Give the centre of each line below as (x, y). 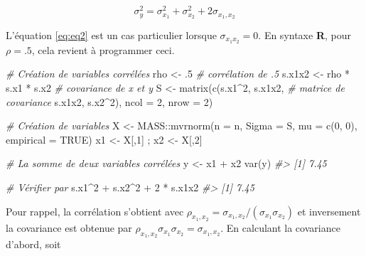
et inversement (329, 211)
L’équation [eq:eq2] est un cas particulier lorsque (111, 34)
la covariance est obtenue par (69, 227)
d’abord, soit (33, 244)
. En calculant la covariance (280, 227)
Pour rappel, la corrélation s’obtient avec (95, 211)
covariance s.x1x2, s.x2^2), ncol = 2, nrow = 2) (109, 101)
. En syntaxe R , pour (305, 34)
